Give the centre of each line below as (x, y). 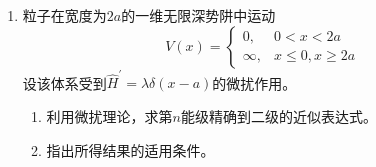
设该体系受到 (64, 82)
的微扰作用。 (254, 82)
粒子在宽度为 (64, 15)
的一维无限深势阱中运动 (198, 15)
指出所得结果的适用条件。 (130, 149)
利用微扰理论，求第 (109, 115)
